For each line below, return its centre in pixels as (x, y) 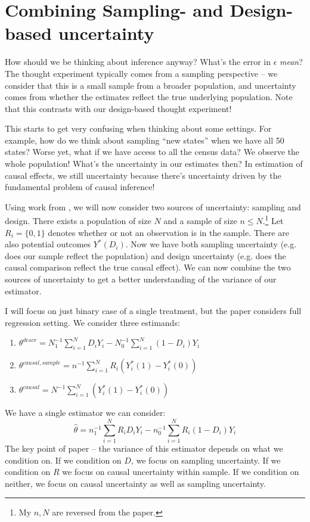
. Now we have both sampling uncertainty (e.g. (211, 244)
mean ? (291, 62)
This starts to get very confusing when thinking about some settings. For (138, 128)
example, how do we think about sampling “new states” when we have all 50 (145, 140)
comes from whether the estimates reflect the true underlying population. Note (149, 97)
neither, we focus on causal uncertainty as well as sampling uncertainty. (135, 483)
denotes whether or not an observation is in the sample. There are (168, 232)
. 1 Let (273, 220)
